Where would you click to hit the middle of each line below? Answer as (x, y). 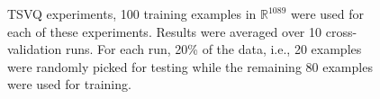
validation (35, 49)
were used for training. (69, 84)
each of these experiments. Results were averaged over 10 (165, 31)
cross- (341, 31)
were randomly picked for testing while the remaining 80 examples (190, 66)
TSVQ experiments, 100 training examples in (132, 13)
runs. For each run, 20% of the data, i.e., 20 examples (213, 49)
